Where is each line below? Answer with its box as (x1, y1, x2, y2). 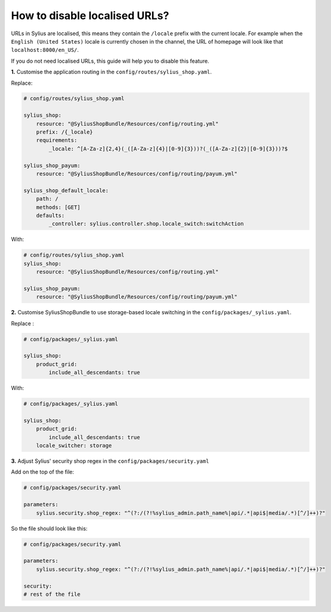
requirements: (36, 137, 78, 144)
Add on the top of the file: (11, 468, 75, 475)
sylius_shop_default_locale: (23, 187, 109, 194)
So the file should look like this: (11, 525, 88, 532)
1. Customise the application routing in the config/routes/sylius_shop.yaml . (11, 69, 212, 76)
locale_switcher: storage (36, 442, 112, 449)
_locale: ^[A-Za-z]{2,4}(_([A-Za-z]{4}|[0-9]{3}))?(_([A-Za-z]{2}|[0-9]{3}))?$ (48, 145, 288, 152)
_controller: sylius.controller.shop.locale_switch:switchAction (48, 221, 244, 227)
